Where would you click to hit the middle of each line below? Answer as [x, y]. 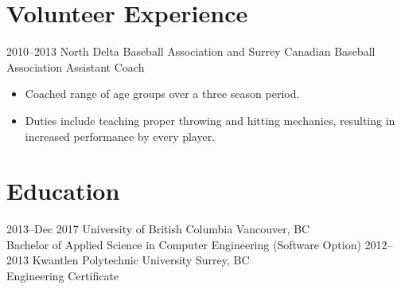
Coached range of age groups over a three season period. [162, 94]
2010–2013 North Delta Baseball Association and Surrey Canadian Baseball [191, 51]
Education [63, 191]
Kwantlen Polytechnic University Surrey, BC [141, 260]
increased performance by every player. [120, 136]
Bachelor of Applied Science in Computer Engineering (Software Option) [184, 244]
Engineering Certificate [63, 275]
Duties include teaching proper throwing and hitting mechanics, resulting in [210, 120]
